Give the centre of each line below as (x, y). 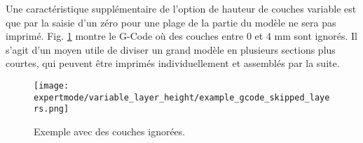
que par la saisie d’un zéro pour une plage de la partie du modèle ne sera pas (171, 22)
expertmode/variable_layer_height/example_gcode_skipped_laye (182, 97)
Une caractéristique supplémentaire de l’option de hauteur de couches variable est (181, 8)
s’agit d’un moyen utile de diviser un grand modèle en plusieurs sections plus (171, 49)
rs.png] (52, 109)
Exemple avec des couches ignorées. (110, 131)
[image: (52, 85)
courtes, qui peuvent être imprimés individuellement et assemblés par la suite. (173, 63)
